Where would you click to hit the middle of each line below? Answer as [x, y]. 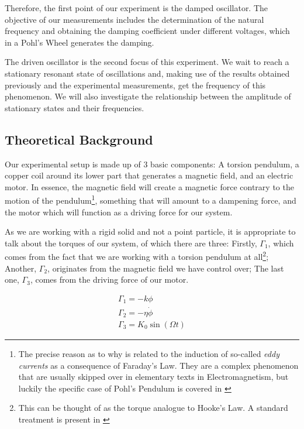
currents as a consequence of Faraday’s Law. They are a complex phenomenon [158, 365]
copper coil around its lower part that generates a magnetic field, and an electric [149, 175]
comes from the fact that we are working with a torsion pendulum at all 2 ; [137, 256]
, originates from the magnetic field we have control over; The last [166, 268]
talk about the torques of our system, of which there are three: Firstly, [131, 243]
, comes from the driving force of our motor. [109, 279]
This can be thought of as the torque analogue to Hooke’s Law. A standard [153, 408]
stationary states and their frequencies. [75, 107]
